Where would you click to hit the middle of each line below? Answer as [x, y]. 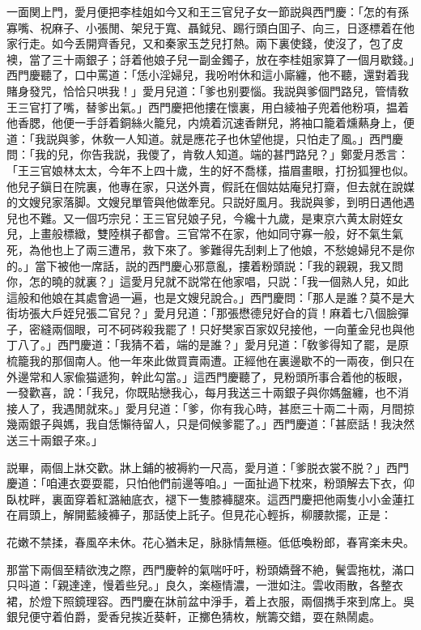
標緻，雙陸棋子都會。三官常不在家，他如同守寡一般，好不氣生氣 [233, 234]
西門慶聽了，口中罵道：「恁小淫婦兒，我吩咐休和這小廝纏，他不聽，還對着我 [208, 75]
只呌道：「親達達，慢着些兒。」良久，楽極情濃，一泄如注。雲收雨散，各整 [199, 585]
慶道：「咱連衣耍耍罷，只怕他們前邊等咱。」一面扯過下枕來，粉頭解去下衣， [205, 483]
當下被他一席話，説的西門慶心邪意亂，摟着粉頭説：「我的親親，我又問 [219, 265]
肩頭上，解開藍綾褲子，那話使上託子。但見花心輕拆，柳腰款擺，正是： [204, 515]
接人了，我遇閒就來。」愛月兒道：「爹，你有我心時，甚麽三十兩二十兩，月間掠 [210, 408]
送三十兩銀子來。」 [55, 440]
